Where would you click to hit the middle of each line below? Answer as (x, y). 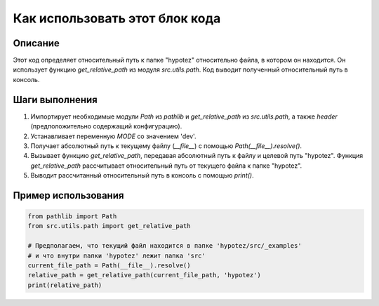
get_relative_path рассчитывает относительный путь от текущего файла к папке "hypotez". (166, 166)
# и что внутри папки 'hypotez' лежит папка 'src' (117, 255)
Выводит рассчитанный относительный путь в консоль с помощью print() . (142, 175)
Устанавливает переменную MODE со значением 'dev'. (113, 136)
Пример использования (68, 195)
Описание (36, 43)
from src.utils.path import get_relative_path (109, 226)
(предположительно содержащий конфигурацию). (106, 126)
